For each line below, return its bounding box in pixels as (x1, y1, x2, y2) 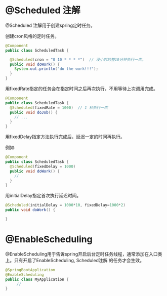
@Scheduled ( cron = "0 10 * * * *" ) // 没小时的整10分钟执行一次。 (10, 57, 146, 62)
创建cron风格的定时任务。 (5, 33, 59, 39)
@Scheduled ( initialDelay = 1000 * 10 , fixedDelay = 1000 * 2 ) (5, 203, 126, 208)
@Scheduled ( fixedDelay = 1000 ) (10, 164, 76, 169)
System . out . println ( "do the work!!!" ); (14, 66, 99, 71)
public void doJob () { (10, 110, 58, 115)
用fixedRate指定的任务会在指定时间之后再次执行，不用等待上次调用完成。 (5, 86, 158, 92)
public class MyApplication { (5, 277, 69, 282)
